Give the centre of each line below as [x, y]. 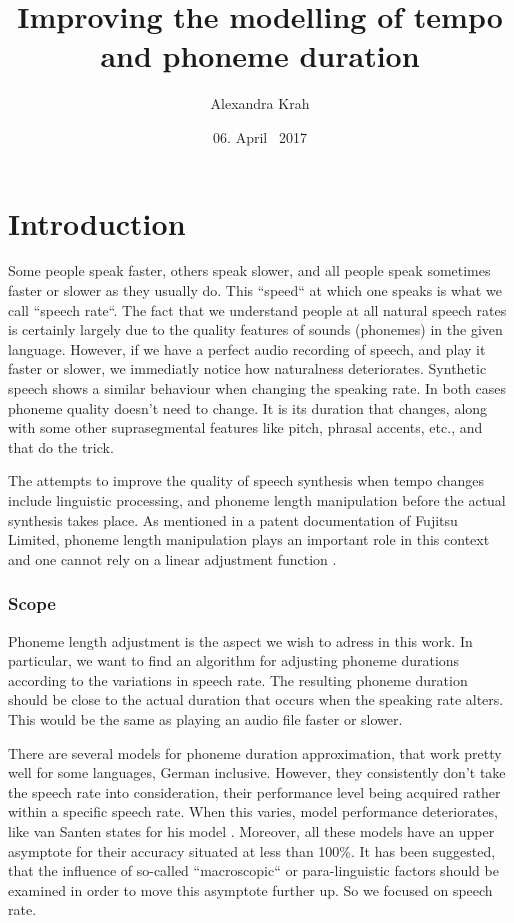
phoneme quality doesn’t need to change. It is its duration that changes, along [248, 407]
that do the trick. [61, 446]
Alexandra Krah [260, 103]
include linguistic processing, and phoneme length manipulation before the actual [257, 499]
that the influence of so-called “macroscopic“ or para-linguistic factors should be [253, 870]
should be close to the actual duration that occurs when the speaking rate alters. [256, 699]
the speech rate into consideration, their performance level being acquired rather [254, 791]
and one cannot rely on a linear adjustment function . [172, 558]
